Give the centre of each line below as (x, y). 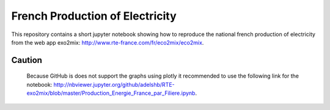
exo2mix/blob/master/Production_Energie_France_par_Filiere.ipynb (111, 93)
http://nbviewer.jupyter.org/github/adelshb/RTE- (114, 84)
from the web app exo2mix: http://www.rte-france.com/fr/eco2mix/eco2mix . (108, 42)
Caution (27, 60)
